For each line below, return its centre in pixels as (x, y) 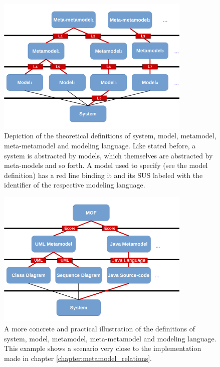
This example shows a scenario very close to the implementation (103, 348)
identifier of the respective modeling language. (75, 185)
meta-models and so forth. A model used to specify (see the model (106, 165)
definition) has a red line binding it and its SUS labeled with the (103, 175)
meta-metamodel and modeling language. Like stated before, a (100, 146)
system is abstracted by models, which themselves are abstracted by (108, 155)
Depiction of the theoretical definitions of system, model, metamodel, (110, 136)
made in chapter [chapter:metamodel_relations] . (78, 358)
